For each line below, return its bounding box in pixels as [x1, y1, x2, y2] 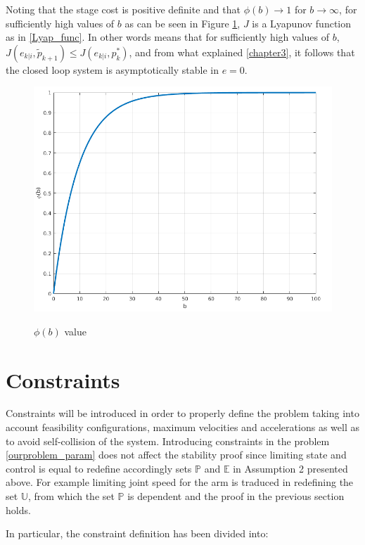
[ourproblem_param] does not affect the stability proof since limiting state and [6, 447, 347, 462]
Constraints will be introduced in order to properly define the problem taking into [6, 406, 359, 421]
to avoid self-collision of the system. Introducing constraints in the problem [6, 433, 330, 448]
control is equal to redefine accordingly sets [6, 461, 192, 475]
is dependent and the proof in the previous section [127, 489, 345, 503]
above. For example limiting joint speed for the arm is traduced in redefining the [6, 475, 354, 489]
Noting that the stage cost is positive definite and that [6, 2, 241, 16]
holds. [6, 502, 31, 517]
